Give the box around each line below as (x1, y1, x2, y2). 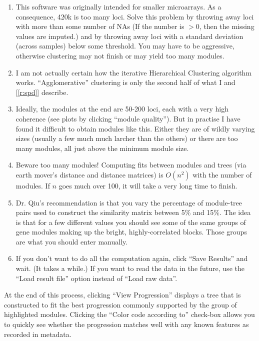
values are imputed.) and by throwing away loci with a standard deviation (15, 30, 243, 41)
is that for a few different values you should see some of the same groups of (15, 216, 246, 227)
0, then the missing (195, 21, 254, 31)
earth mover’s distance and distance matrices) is (15, 169, 163, 179)
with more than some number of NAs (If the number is (15, 21, 184, 31)
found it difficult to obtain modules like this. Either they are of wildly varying (15, 123, 255, 133)
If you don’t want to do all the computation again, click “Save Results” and (15, 253, 248, 263)
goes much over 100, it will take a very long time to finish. (58, 180, 237, 190)
